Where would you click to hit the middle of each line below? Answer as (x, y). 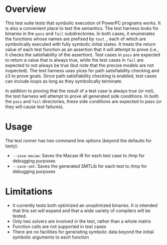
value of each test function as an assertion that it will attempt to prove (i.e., (82, 49)
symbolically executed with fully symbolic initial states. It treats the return (81, 44)
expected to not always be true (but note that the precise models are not (80, 65)
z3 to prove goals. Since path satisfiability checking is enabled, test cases (81, 76)
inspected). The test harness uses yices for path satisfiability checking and (82, 70)
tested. (20, 216)
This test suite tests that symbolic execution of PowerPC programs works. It (83, 23)
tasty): (12, 146)
